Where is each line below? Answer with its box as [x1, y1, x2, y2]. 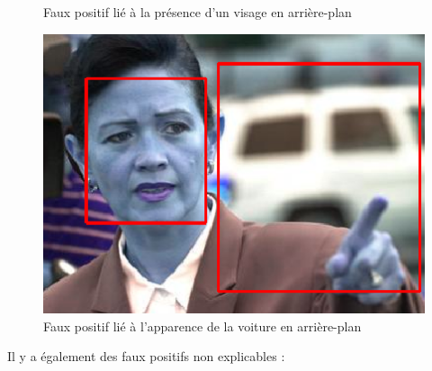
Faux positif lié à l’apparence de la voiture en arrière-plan [43, 316, 362, 335]
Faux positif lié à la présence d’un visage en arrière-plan [43, 3, 352, 21]
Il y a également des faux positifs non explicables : [7, 347, 285, 366]
